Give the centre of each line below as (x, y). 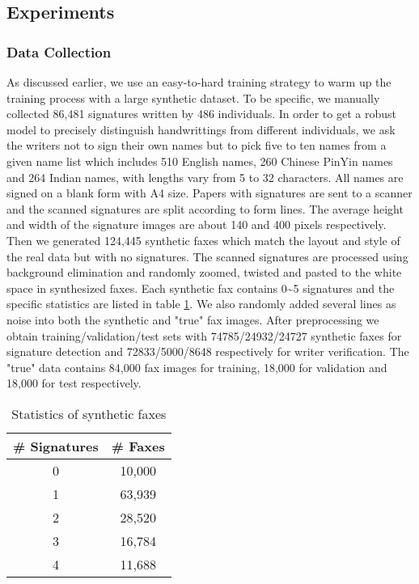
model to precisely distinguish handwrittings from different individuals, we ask (201, 129)
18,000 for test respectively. (74, 383)
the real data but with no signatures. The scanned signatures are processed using (207, 256)
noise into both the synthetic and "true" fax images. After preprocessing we (193, 319)
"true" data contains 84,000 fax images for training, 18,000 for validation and (197, 367)
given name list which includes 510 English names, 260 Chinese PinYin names (200, 161)
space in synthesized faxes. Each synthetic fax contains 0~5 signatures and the (201, 288)
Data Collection (59, 51)
